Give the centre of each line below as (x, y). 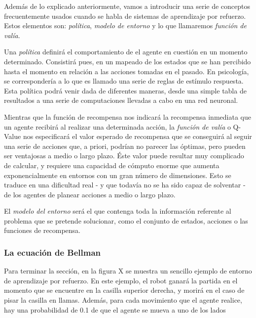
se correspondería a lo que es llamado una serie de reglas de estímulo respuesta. (124, 81)
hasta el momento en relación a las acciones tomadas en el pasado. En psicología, (127, 71)
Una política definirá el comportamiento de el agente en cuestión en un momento (126, 52)
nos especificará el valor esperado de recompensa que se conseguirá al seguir (137, 136)
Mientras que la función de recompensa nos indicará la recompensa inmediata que (128, 116)
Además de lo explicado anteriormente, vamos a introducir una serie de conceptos (127, 6)
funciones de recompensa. (42, 230)
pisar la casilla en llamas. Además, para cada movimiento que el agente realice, (123, 300)
